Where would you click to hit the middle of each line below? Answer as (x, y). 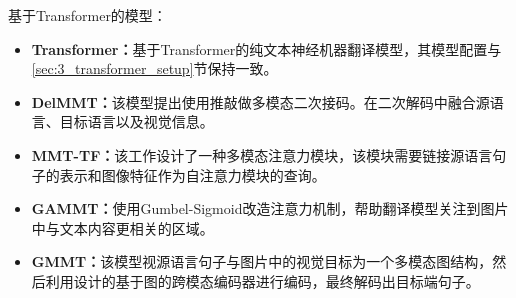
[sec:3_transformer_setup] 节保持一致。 (154, 68)
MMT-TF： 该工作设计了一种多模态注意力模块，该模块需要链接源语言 (262, 154)
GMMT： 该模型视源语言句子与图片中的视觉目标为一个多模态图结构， (262, 261)
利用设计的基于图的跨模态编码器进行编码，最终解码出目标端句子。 (262, 280)
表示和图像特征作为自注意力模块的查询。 (192, 174)
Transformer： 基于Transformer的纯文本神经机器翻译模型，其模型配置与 (266, 48)
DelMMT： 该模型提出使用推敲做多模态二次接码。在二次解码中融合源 (260, 101)
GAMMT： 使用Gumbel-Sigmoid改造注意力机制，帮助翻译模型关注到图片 (270, 208)
